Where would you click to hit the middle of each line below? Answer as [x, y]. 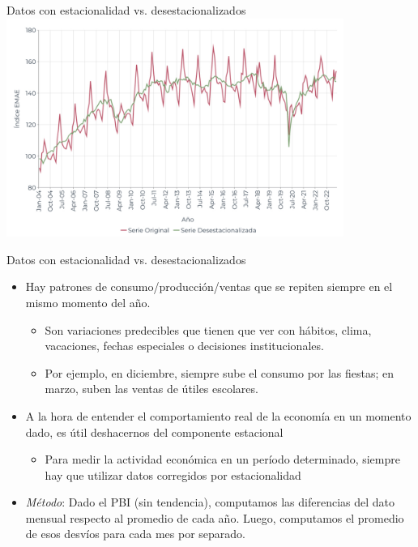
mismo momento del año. [88, 302]
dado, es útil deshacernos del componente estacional [154, 432]
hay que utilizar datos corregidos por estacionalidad [173, 474]
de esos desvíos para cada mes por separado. [136, 534]
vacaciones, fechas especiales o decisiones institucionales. [184, 346]
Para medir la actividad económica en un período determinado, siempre [222, 459]
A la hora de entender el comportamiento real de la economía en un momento [218, 415]
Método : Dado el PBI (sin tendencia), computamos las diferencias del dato [210, 502]
